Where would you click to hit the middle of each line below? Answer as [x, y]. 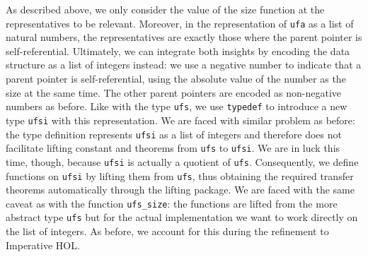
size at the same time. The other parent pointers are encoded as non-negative [174, 92]
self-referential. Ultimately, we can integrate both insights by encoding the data [178, 50]
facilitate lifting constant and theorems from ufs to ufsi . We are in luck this [173, 148]
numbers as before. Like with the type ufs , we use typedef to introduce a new [177, 106]
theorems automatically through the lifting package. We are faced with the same [180, 190]
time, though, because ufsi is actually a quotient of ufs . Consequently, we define [182, 161]
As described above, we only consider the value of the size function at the [165, 9]
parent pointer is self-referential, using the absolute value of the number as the [176, 79]
